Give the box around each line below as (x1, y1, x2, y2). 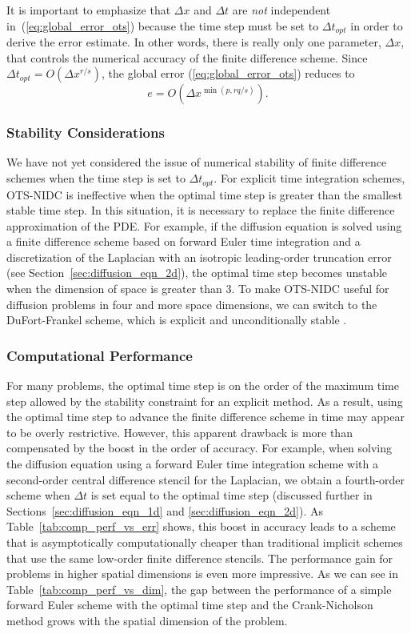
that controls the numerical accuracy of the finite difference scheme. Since (6, 49, 368, 66)
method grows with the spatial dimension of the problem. (6, 612, 288, 628)
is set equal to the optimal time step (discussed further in (90, 487, 373, 504)
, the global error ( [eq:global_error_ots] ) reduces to (101, 65, 355, 82)
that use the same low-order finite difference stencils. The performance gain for (6, 549, 393, 566)
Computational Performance (6, 345, 193, 365)
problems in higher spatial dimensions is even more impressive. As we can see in (6, 565, 398, 582)
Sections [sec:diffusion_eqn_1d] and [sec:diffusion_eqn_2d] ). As (6, 502, 324, 519)
